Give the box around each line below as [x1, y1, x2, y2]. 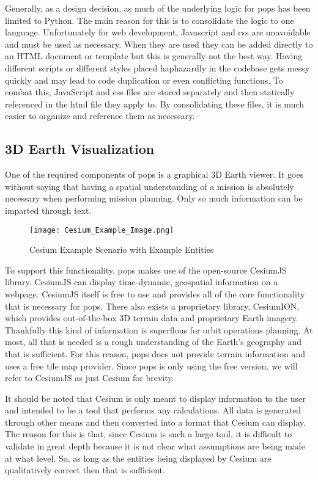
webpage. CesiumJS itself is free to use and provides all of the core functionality [5, 287, 305, 300]
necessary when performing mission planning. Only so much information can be [5, 192, 303, 205]
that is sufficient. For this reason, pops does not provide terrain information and [5, 347, 305, 360]
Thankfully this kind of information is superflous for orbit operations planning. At [5, 323, 313, 336]
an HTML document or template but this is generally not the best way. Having [5, 49, 303, 62]
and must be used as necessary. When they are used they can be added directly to [5, 37, 313, 50]
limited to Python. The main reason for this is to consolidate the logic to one [5, 13, 294, 26]
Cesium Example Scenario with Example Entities [29, 243, 214, 256]
